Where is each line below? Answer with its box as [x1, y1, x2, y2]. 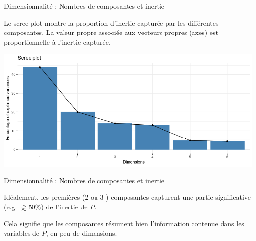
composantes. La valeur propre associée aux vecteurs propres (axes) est [4, 27, 218, 37]
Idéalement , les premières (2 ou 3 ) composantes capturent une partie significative [4, 192, 251, 202]
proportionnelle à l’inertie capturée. [4, 36, 111, 47]
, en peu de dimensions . [46, 228, 117, 238]
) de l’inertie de [41, 202, 88, 212]
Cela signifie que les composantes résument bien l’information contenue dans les [4, 218, 244, 228]
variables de [4, 228, 40, 238]
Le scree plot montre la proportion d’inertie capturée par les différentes [4, 17, 219, 28]
